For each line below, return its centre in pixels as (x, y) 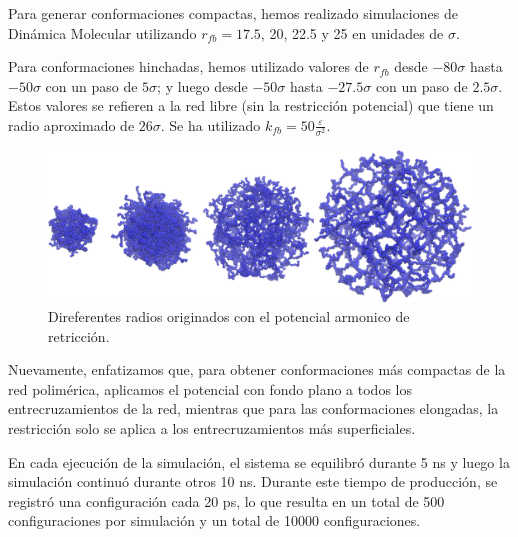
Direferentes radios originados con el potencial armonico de (229, 316)
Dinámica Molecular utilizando (102, 32)
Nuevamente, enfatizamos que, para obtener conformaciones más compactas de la (257, 369)
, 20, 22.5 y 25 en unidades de (352, 32)
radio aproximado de (71, 124)
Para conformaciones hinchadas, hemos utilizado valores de (188, 66)
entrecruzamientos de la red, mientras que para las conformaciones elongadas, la (253, 408)
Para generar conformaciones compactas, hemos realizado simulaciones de (233, 13)
